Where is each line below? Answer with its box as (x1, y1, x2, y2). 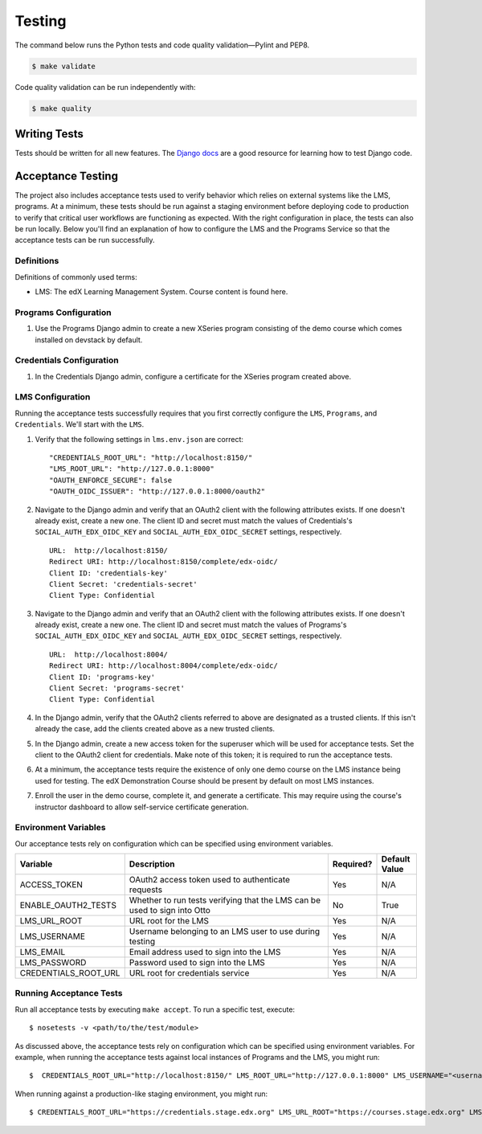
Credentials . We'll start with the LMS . (14, 420, 145, 429)
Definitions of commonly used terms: (14, 272, 137, 281)
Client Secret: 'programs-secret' (49, 684, 185, 693)
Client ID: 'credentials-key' (49, 568, 169, 578)
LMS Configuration (14, 391, 91, 403)
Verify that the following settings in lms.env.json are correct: (35, 434, 244, 444)
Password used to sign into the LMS (129, 957, 265, 968)
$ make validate (31, 61, 96, 71)
